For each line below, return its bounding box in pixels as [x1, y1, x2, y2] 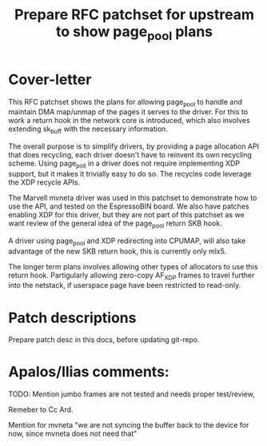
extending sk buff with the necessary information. [8, 124, 168, 136]
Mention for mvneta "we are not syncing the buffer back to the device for [8, 420, 249, 430]
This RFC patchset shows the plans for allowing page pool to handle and [8, 97, 242, 109]
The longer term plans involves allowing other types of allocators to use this [8, 261, 258, 271]
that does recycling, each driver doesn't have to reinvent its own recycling [8, 150, 252, 160]
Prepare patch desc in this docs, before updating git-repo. [8, 335, 200, 344]
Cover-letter [8, 70, 92, 89]
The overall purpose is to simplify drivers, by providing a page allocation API [8, 141, 260, 151]
